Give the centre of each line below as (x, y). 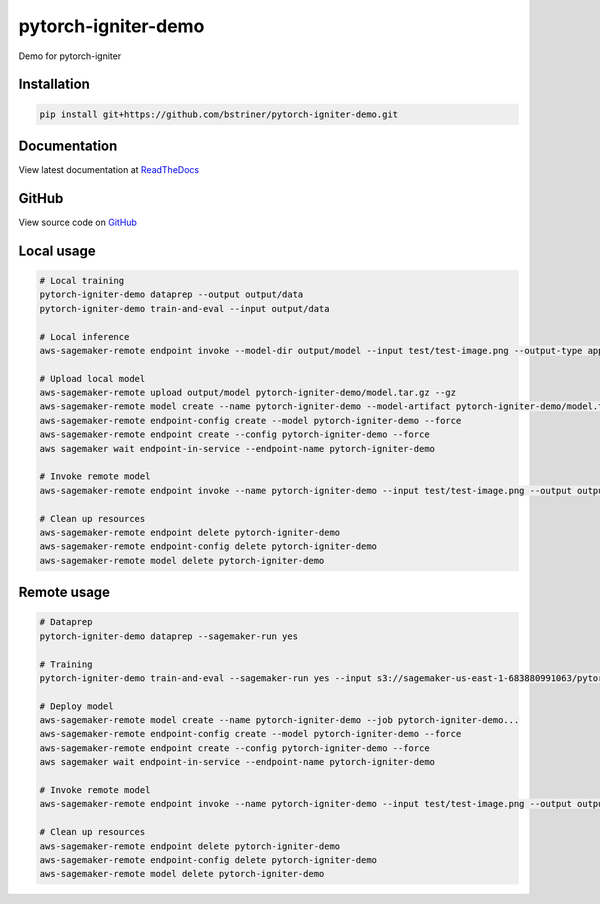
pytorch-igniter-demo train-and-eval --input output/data (184, 308)
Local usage (57, 250)
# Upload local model (92, 378)
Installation (54, 84)
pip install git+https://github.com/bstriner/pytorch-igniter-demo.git (219, 114)
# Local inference (84, 336)
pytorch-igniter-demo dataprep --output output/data (171, 294)
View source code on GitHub (77, 222)
